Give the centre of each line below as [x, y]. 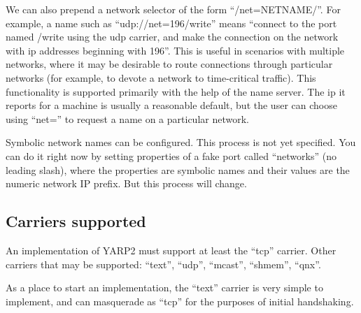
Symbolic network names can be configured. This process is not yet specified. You [181, 142]
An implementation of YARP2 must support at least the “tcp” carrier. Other [171, 250]
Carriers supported [76, 221]
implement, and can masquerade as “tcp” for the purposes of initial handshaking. [180, 301]
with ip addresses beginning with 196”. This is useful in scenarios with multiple [175, 50]
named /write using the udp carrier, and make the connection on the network [172, 37]
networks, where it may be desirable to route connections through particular [169, 64]
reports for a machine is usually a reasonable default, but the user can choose [171, 105]
